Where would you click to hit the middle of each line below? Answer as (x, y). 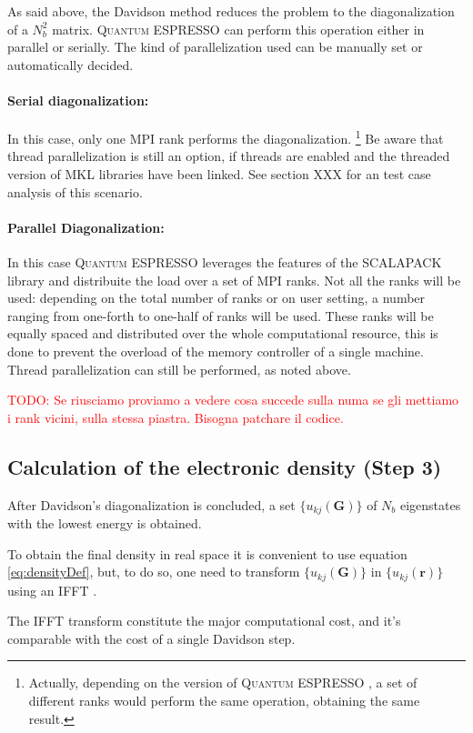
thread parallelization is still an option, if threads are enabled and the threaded (229, 156)
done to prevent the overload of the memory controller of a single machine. (216, 351)
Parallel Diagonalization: (86, 227)
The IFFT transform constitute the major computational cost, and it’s (204, 621)
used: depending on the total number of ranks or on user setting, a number (216, 298)
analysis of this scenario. (75, 191)
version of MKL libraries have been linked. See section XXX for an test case (219, 174)
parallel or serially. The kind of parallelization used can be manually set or (215, 47)
